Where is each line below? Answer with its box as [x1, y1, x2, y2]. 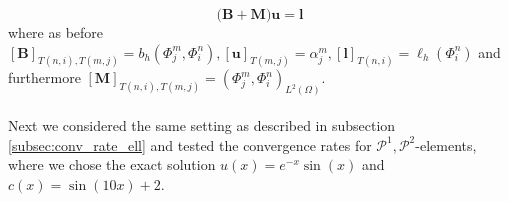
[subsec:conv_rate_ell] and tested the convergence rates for [8, 134, 372, 155]
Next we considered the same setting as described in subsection [8, 114, 396, 135]
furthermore [8, 67, 81, 88]
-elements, [415, 134, 477, 155]
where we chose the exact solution [8, 154, 216, 175]
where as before [8, 22, 104, 42]
